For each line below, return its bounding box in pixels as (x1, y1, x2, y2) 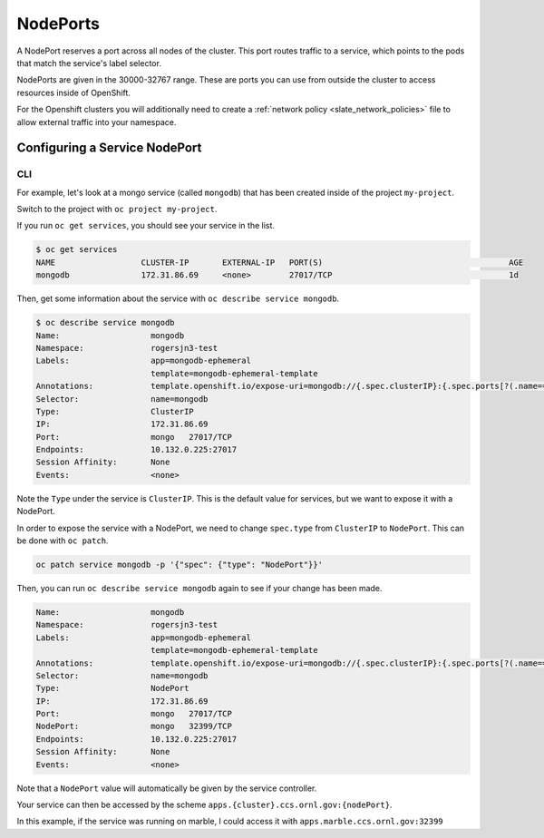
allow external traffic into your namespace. (16, 116, 177, 127)
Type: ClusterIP (35, 406, 194, 416)
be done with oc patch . (16, 535, 109, 546)
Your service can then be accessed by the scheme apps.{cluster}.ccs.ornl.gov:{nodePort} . (16, 799, 393, 811)
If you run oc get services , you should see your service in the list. (16, 220, 276, 231)
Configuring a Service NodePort (16, 141, 202, 156)
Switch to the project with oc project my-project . (16, 204, 218, 215)
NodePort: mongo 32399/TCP (35, 721, 233, 732)
